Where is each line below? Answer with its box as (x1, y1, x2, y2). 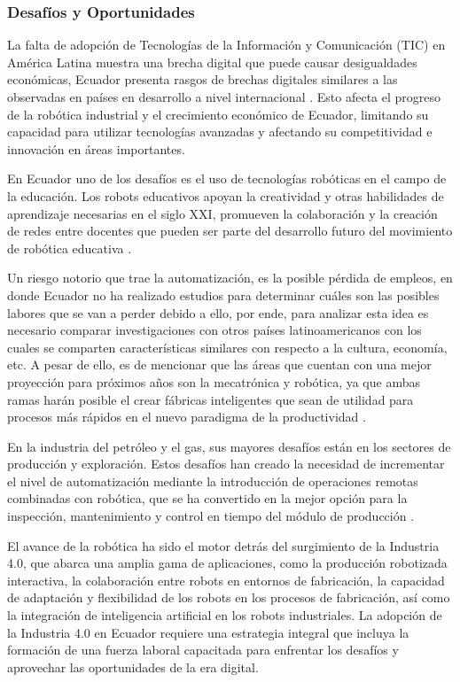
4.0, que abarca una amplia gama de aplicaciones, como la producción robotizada (7, 554, 448, 572)
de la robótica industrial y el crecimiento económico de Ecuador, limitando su (7, 105, 429, 123)
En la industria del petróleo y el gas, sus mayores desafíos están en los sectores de (7, 437, 451, 455)
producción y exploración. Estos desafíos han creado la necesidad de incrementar (7, 454, 445, 473)
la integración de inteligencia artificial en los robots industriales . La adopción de (7, 606, 442, 624)
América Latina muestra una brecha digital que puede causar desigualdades (7, 52, 417, 71)
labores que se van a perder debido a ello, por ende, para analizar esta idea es (7, 303, 429, 322)
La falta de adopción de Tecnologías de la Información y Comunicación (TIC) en (7, 35, 446, 54)
